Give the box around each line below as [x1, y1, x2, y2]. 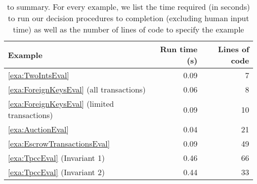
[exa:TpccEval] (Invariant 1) [8, 152, 105, 163]
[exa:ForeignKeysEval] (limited [8, 98, 114, 109]
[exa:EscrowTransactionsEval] [8, 138, 110, 149]
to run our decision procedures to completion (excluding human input [8, 12, 249, 24]
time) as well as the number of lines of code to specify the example [13, 24, 244, 35]
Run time [160, 43, 198, 55]
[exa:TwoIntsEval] [8, 69, 69, 81]
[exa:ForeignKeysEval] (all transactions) [8, 84, 146, 95]
